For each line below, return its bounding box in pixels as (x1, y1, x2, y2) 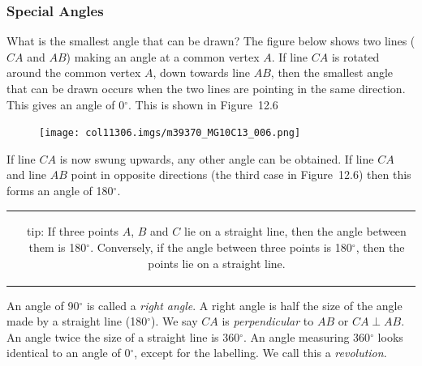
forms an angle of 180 (6, 182, 114, 199)
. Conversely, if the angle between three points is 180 (90, 238, 352, 255)
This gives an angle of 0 (6, 96, 125, 113)
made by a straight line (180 (6, 313, 148, 330)
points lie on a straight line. (148, 254, 286, 271)
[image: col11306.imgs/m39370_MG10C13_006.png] (39, 127, 301, 139)
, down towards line (153, 64, 251, 81)
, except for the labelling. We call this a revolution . (134, 344, 387, 361)
